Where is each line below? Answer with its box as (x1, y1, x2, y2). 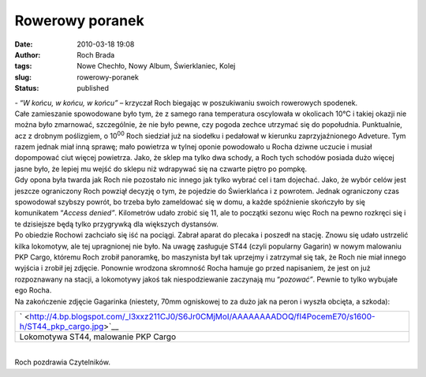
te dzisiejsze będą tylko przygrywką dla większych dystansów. (14, 219, 219, 229)
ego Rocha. (14, 286, 52, 295)
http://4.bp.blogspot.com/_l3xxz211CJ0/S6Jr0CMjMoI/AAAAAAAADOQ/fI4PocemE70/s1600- (28, 311, 376, 322)
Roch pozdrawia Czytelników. (14, 357, 110, 367)
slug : (14, 72, 32, 82)
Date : (14, 39, 33, 49)
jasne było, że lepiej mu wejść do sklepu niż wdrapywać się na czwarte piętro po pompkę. (14, 164, 308, 174)
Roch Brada (77, 50, 115, 59)
